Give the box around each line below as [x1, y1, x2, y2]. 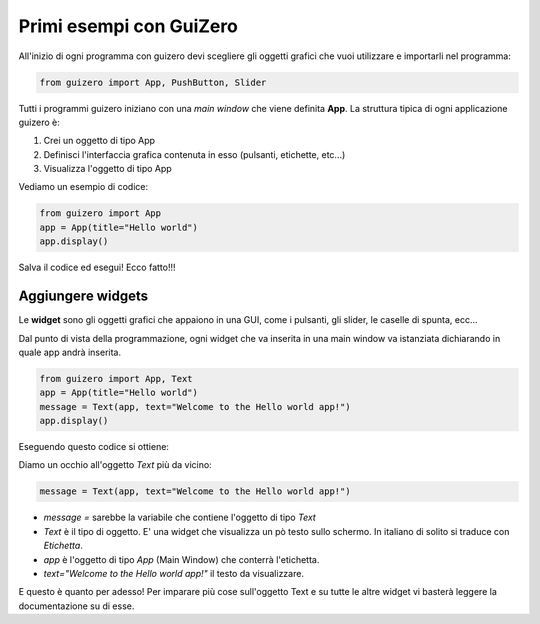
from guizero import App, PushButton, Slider [39, 76, 267, 88]
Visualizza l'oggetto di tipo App [43, 163, 172, 175]
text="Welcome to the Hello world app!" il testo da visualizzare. [43, 567, 305, 579]
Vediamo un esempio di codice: [18, 181, 149, 193]
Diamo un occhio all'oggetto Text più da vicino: [18, 459, 212, 471]
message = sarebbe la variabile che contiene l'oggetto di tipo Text [43, 511, 317, 524]
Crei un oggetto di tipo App [43, 135, 155, 147]
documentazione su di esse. [18, 600, 135, 612]
